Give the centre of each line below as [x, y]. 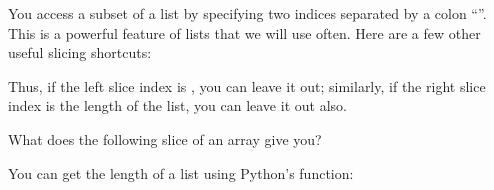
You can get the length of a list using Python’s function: [181, 172]
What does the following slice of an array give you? [165, 138]
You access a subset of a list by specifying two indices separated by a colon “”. [247, 13]
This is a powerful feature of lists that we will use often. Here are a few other [244, 32]
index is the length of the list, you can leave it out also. [177, 105]
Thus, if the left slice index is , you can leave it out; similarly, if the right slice [247, 85]
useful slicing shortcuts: [80, 52]
